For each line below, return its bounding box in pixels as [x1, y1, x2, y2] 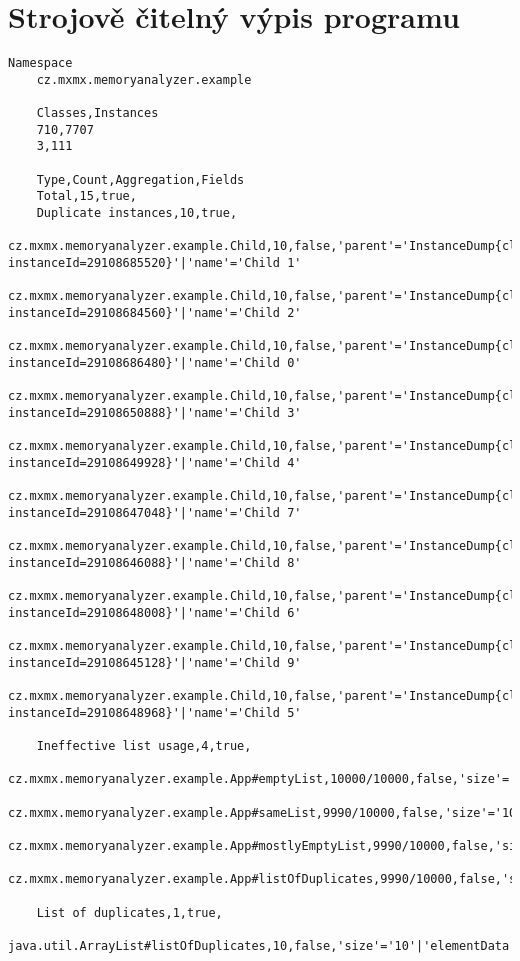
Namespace [8, 56, 73, 71]
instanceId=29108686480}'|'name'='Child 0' [8, 355, 302, 370]
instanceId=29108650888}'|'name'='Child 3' [8, 405, 302, 420]
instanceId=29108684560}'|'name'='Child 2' [8, 305, 302, 320]
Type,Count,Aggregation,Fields [36, 172, 245, 187]
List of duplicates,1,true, [36, 905, 223, 920]
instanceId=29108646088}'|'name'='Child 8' [8, 555, 302, 570]
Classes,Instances [36, 106, 159, 121]
